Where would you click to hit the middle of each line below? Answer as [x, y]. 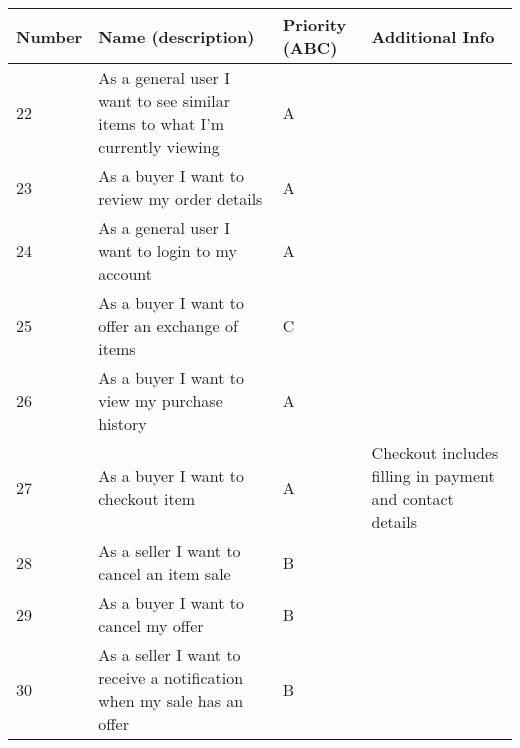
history [122, 423]
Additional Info [433, 36]
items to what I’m [161, 123]
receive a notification [171, 677]
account [125, 273]
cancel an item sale [164, 573]
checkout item [147, 498]
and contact [412, 498]
